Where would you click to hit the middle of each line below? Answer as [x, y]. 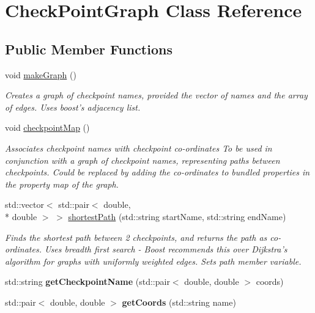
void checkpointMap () [47, 127]
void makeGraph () [41, 74]
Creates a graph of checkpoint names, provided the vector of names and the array [156, 95]
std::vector [24, 204]
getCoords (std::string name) [179, 302]
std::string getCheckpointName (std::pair [87, 282]
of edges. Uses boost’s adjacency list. [73, 107]
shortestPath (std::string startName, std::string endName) [177, 216]
